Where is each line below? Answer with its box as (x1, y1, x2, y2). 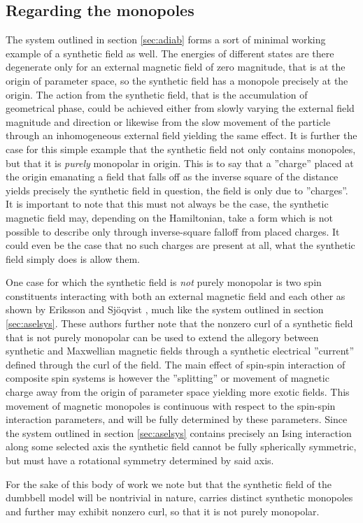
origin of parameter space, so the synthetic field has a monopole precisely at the (6, 73, 348, 87)
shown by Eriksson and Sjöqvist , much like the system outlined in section (6, 302, 324, 317)
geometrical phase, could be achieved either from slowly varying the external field (6, 101, 355, 115)
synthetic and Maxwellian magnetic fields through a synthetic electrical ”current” (6, 343, 355, 358)
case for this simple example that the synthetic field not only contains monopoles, (6, 141, 356, 156)
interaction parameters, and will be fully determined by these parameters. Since (6, 412, 348, 427)
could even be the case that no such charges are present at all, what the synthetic (6, 238, 355, 252)
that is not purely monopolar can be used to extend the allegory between (6, 329, 319, 344)
